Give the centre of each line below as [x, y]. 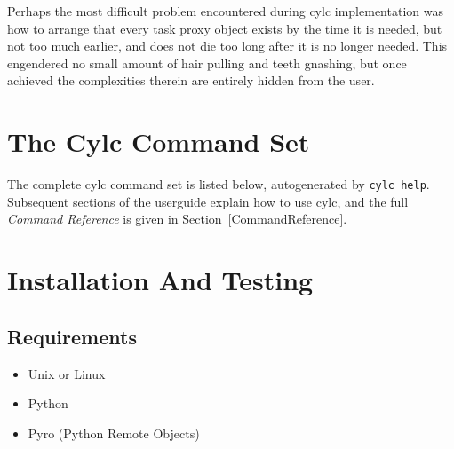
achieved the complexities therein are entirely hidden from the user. [191, 80]
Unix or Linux [67, 373]
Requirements [72, 336]
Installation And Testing [160, 280]
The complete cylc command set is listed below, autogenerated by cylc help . [219, 184]
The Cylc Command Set [159, 142]
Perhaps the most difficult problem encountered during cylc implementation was [225, 11]
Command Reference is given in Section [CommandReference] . [177, 219]
